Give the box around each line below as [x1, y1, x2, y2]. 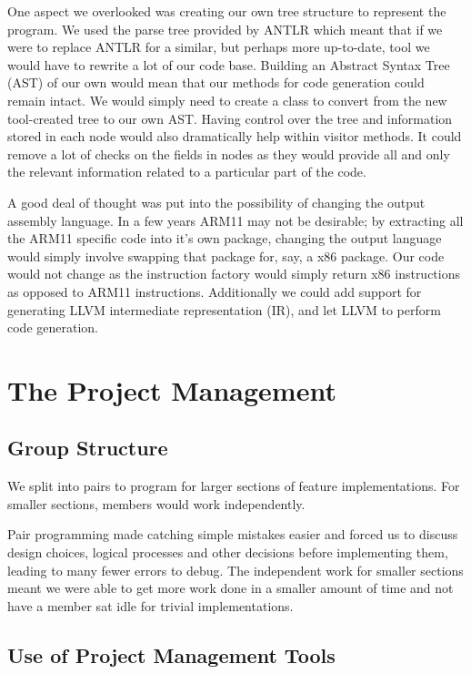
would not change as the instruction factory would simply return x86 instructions [7, 264, 461, 283]
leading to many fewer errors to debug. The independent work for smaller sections [7, 560, 464, 579]
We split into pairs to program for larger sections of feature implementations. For [7, 476, 460, 495]
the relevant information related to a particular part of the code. [7, 162, 366, 181]
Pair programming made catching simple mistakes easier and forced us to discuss [7, 525, 458, 544]
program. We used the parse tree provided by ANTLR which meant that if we [7, 19, 443, 38]
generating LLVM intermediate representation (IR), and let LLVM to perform [7, 300, 441, 319]
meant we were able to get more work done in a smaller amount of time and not [7, 578, 454, 597]
